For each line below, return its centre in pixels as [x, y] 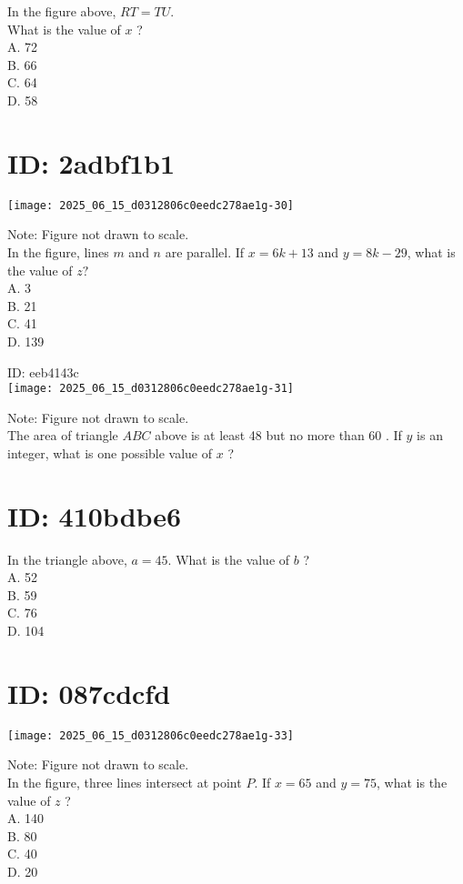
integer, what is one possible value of [110, 452]
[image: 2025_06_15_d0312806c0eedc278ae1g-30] [151, 205]
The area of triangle [63, 435]
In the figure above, [62, 11]
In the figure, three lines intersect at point [125, 782]
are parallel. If [205, 251]
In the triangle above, [67, 559]
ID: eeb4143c [43, 372]
